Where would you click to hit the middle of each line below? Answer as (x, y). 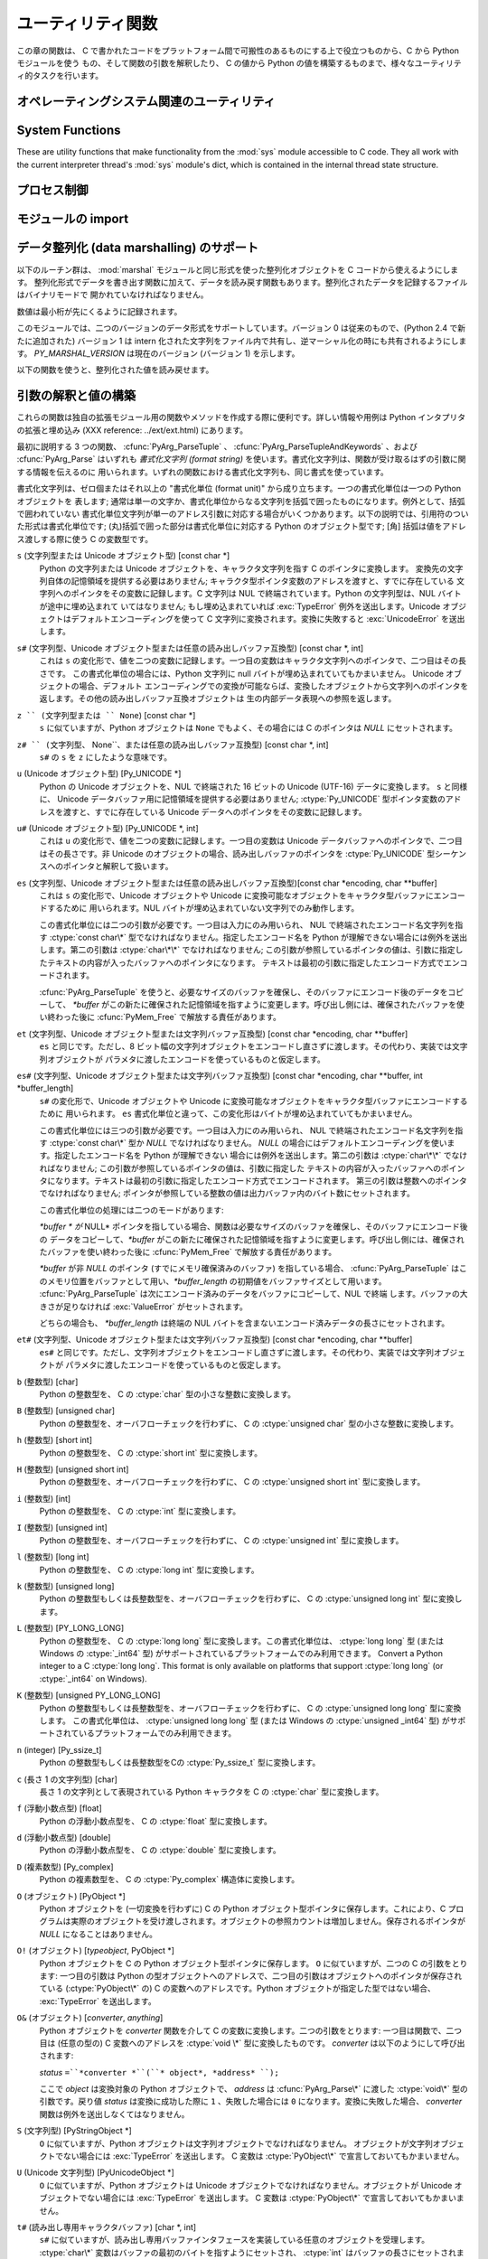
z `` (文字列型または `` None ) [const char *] (106, 715)
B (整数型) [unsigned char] (66, 1411)
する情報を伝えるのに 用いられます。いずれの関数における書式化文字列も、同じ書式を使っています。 (202, 472)
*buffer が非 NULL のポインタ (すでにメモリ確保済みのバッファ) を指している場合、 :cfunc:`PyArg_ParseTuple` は (249, 1269)
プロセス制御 (52, 190)
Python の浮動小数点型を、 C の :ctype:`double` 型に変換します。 (160, 1850)
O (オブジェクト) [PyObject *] (71, 1896)
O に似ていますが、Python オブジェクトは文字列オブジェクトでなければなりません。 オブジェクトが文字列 (236, 2143)
